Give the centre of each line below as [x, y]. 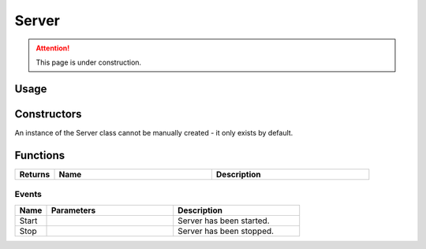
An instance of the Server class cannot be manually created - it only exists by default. [154, 132]
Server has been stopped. [226, 231]
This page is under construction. [89, 62]
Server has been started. [224, 221]
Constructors [48, 114]
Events [28, 195]
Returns [35, 174]
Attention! [53, 48]
